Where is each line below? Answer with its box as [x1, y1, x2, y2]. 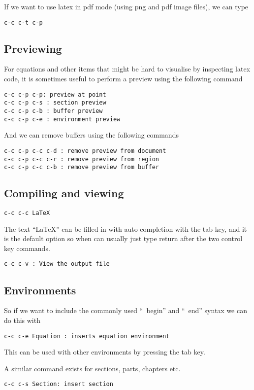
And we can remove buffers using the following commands [4, 130, 179, 140]
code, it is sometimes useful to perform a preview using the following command [4, 73, 243, 84]
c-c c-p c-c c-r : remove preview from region [4, 155, 159, 163]
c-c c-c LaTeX [4, 210, 50, 217]
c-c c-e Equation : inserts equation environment [4, 332, 170, 340]
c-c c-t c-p [4, 19, 43, 26]
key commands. [4, 243, 50, 253]
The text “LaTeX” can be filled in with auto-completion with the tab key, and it [4, 223, 247, 234]
